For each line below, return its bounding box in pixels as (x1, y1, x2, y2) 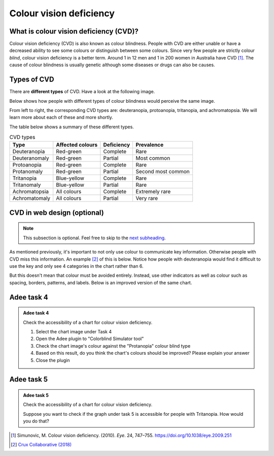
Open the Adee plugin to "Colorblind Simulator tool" (36, 336, 144, 342)
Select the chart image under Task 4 (36, 329, 112, 335)
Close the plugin (36, 357, 70, 363)
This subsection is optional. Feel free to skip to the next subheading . (23, 235, 166, 241)
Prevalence (135, 141, 164, 149)
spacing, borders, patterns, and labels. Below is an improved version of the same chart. (9, 279, 192, 286)
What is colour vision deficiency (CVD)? (9, 27, 139, 36)
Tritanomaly (12, 181, 41, 188)
